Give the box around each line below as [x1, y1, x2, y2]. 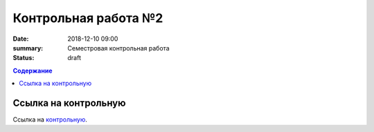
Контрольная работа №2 [12, 10, 163, 26]
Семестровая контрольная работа [67, 44, 170, 52]
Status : [12, 54, 35, 62]
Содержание [12, 66, 53, 75]
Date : [12, 35, 29, 43]
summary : [12, 44, 44, 52]
